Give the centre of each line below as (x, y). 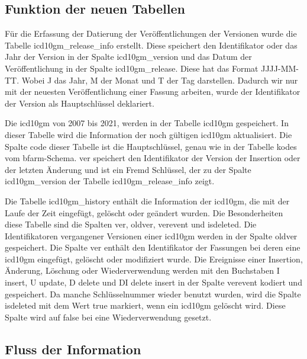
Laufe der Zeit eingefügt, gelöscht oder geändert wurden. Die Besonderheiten (144, 212)
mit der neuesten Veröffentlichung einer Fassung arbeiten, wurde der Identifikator (153, 92)
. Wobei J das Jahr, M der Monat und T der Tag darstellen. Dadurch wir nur (157, 80)
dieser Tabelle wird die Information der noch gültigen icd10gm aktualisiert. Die (148, 134)
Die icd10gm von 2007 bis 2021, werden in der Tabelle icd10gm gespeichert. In (147, 123)
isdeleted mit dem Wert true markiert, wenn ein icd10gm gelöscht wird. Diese (145, 305)
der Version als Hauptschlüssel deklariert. (80, 103)
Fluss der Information (73, 349)
